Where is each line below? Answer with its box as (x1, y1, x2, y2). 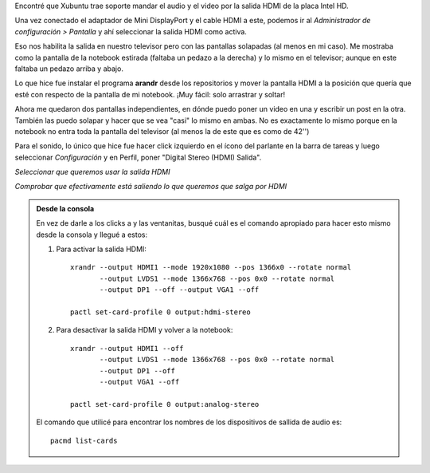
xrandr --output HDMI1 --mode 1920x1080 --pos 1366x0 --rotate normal (70, 263, 352, 272)
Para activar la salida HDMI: (56, 244, 147, 254)
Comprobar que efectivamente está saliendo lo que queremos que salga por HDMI (14, 182, 287, 191)
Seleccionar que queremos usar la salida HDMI (14, 168, 170, 177)
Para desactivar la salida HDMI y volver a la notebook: (56, 325, 233, 335)
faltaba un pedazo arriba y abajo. (14, 64, 123, 73)
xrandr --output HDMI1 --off (70, 344, 184, 353)
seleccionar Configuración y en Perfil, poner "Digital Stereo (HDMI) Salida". (14, 152, 262, 162)
